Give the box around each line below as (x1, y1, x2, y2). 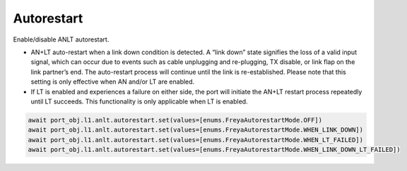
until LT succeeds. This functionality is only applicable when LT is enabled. (30, 97, 248, 106)
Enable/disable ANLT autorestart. (13, 35, 110, 44)
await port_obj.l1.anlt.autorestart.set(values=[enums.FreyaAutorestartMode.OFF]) (28, 116, 323, 124)
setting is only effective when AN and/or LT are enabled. (30, 77, 195, 86)
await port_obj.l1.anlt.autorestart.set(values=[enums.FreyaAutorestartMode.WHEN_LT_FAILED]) (28, 136, 364, 144)
